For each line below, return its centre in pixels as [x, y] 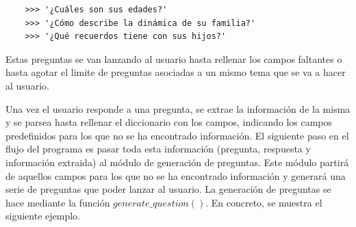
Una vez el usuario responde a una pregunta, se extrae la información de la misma [178, 108]
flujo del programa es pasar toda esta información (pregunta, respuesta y [158, 149]
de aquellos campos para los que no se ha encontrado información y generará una [176, 175]
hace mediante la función [58, 202]
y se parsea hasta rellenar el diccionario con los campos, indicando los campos [169, 122]
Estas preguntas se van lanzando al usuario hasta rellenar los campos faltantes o [174, 58]
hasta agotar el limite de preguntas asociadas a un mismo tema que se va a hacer [176, 72]
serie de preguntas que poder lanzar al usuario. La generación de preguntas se [168, 189]
